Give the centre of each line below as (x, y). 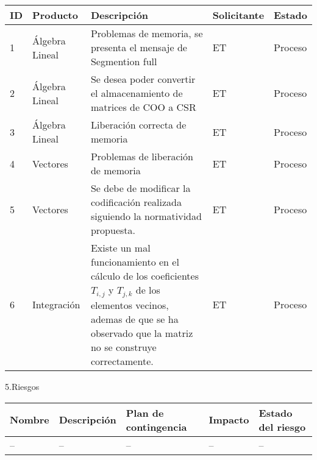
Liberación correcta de (138, 125)
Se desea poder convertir (143, 79)
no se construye (123, 347)
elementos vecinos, (130, 305)
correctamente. (122, 361)
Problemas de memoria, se (147, 33)
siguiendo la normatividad (146, 216)
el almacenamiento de (137, 93)
